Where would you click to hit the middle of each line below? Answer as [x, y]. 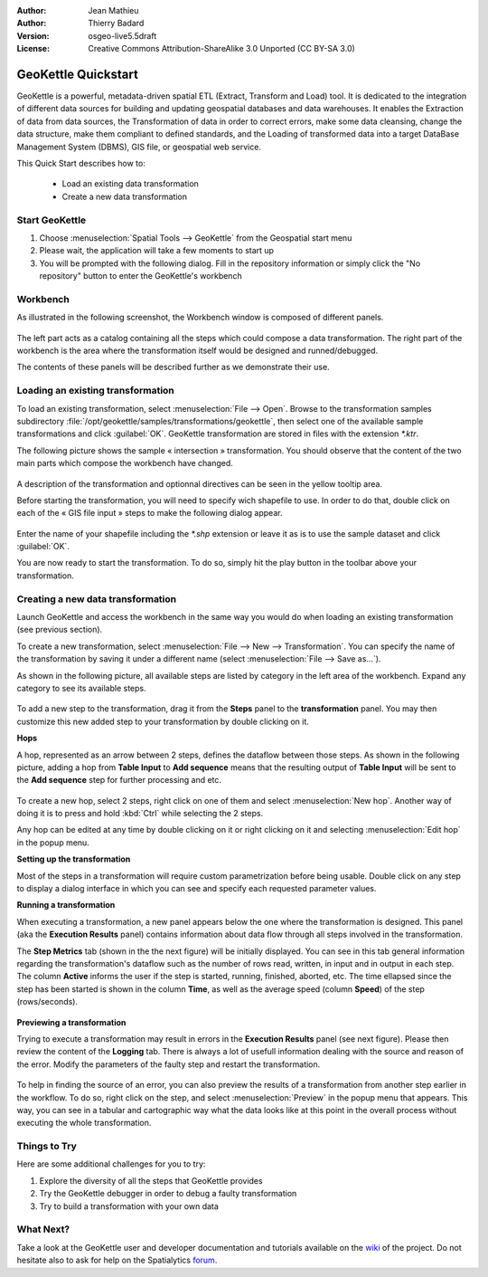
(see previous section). [60, 630]
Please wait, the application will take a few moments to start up [157, 251]
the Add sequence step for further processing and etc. [119, 780]
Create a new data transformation [125, 196]
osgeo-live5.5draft [122, 35]
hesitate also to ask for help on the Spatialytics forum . [117, 1260]
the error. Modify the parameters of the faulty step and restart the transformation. [169, 1064]
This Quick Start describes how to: [81, 164]
